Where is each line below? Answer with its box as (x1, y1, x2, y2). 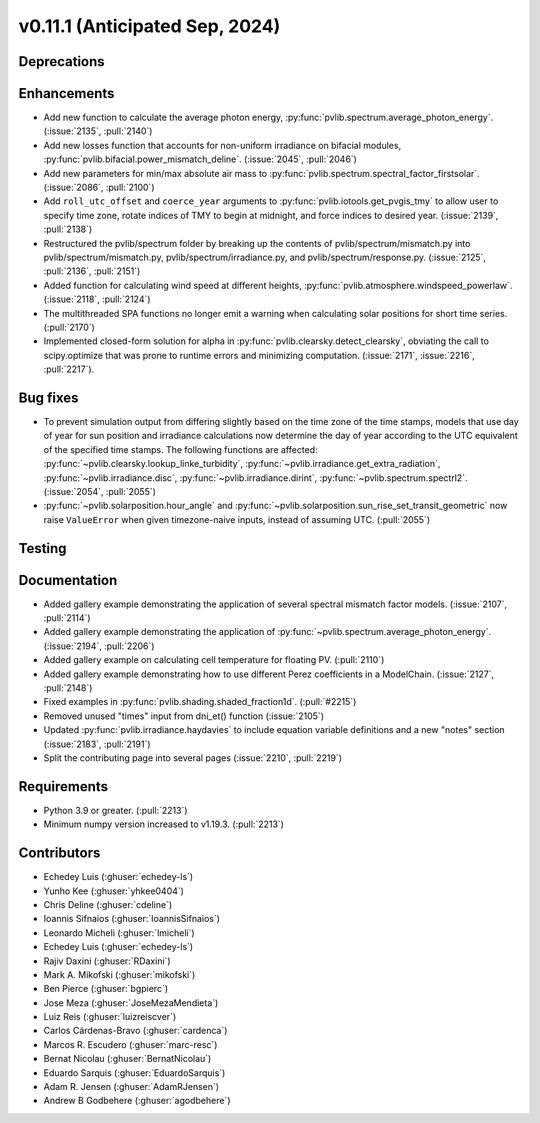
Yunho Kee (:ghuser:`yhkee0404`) (43, 885, 185, 897)
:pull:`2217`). (43, 363, 95, 375)
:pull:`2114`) (43, 612, 91, 624)
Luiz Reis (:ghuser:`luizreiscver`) (43, 1011, 177, 1023)
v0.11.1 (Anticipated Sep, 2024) (18, 15, 281, 37)
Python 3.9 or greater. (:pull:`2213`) (43, 804, 189, 816)
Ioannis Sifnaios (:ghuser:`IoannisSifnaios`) (43, 913, 220, 925)
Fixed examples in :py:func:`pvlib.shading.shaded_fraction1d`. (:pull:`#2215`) (43, 696, 357, 708)
